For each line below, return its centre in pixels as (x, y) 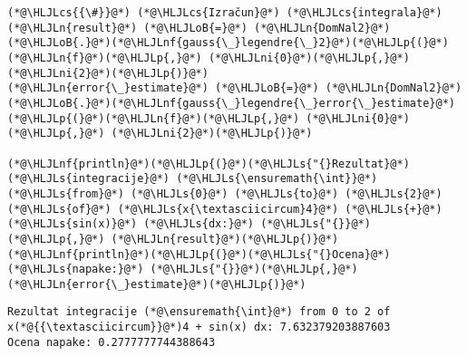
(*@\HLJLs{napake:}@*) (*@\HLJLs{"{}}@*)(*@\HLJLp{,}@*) (183, 269)
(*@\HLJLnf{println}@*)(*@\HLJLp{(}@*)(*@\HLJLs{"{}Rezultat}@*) (209, 164)
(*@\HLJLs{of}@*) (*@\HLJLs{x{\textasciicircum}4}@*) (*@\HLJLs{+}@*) (225, 209)
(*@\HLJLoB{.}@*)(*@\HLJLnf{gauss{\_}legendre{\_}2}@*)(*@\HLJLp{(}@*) (228, 43)
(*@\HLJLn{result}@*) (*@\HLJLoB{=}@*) (127, 28)
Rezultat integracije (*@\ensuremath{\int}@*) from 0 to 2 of (199, 312)
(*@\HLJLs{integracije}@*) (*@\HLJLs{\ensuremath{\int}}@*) (193, 179)
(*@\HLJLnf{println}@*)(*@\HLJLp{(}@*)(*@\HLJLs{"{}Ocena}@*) (199, 254)
